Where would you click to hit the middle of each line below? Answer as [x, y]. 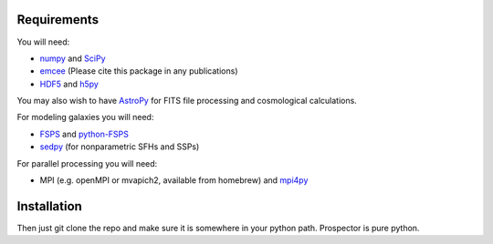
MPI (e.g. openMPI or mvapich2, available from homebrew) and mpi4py [174, 180]
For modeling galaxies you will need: [85, 117]
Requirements [58, 20]
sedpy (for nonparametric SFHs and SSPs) [120, 147]
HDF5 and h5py [69, 84]
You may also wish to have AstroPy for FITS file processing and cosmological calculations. [187, 101]
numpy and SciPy [73, 58]
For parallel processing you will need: [87, 163]
